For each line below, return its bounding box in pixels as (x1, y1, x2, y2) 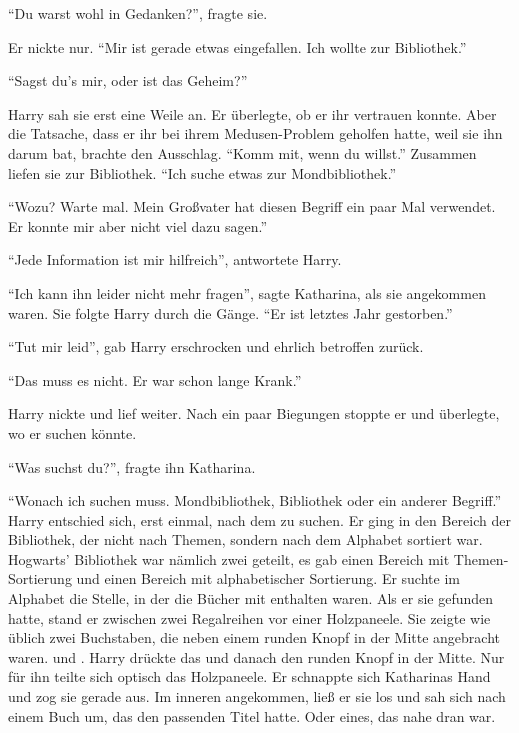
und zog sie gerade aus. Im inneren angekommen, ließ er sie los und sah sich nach (8, 686, 506, 707)
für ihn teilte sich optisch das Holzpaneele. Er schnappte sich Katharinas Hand (8, 666, 491, 687)
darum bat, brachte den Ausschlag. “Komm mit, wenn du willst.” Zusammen (8, 142, 477, 163)
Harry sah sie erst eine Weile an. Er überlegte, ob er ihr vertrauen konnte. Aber (8, 103, 497, 124)
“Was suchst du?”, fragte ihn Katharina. (8, 456, 256, 477)
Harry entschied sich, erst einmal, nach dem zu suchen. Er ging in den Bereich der (8, 509, 511, 530)
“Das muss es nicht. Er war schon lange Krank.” (8, 369, 302, 390)
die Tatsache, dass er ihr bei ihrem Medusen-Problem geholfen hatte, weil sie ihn (8, 123, 503, 144)
